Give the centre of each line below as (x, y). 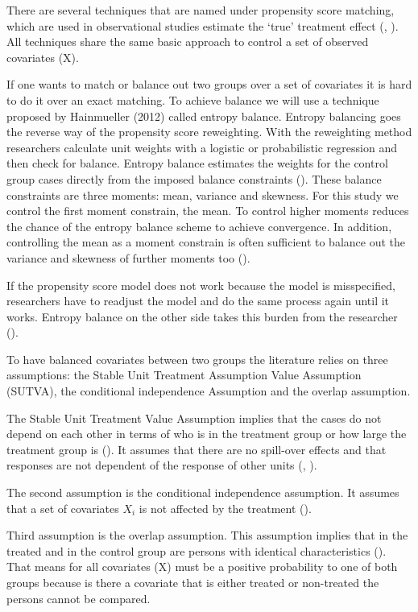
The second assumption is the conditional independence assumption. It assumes (203, 492)
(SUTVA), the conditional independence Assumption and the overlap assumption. (209, 391)
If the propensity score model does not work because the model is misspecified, (201, 285)
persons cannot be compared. (79, 598)
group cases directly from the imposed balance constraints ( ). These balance (194, 178)
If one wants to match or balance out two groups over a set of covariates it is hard (209, 84)
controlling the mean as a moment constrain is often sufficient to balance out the (206, 242)
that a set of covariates (63, 508)
